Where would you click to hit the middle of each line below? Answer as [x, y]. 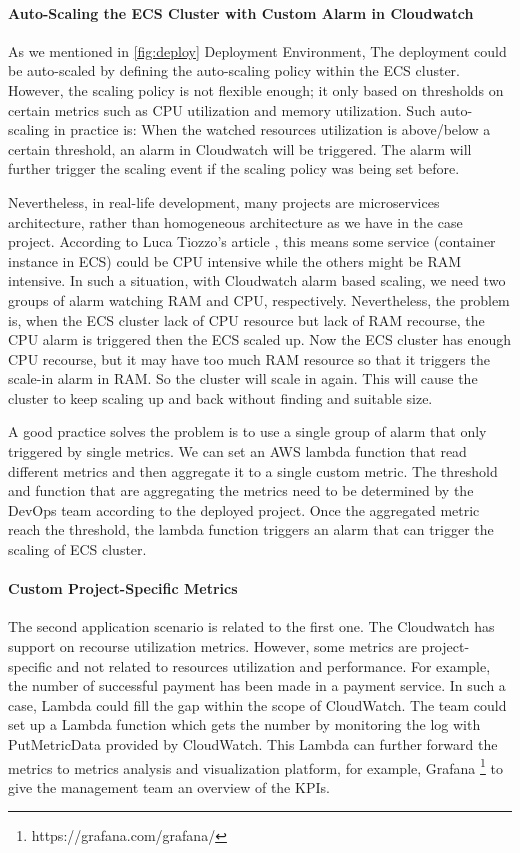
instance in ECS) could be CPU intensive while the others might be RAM [235, 260]
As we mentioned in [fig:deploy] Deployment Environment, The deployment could [257, 50]
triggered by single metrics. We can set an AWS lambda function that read [237, 451]
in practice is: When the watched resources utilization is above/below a [272, 129]
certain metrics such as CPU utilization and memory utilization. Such [222, 109]
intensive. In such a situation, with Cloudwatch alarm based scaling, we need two [257, 280]
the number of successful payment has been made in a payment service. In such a [257, 685]
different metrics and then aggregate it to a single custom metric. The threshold [253, 470]
